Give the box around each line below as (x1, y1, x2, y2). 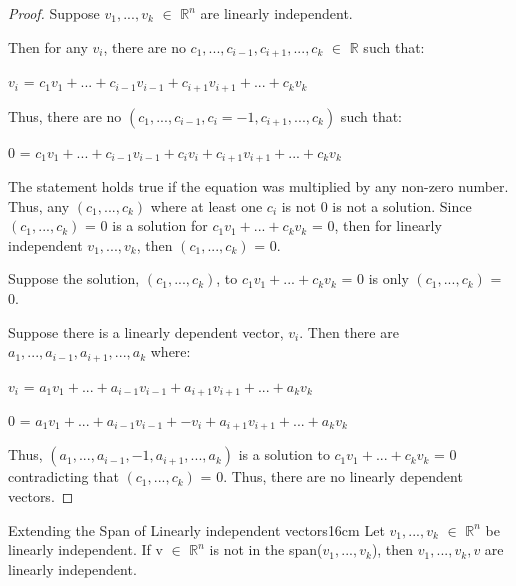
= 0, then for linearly (311, 215, 442, 236)
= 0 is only (341, 268, 409, 289)
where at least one (150, 195, 263, 216)
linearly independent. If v (8, 539, 163, 560)
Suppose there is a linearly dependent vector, (8, 321, 284, 342)
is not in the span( (209, 539, 323, 560)
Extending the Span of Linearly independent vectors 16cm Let (8, 519, 385, 540)
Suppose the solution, (8, 268, 140, 289)
